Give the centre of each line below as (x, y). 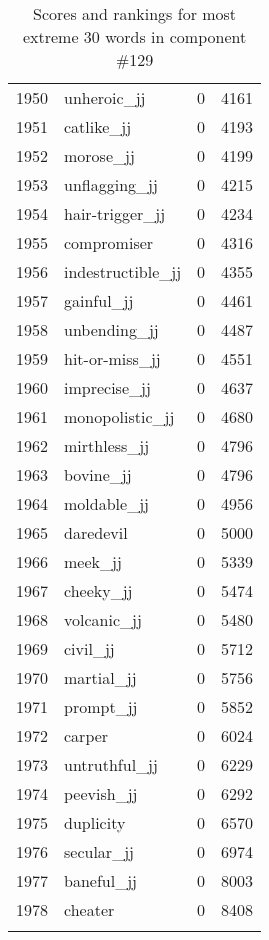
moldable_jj (106, 503)
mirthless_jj (107, 445)
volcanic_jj (103, 619)
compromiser (109, 242)
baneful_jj (100, 880)
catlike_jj (98, 126)
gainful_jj (99, 300)
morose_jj (99, 155)
